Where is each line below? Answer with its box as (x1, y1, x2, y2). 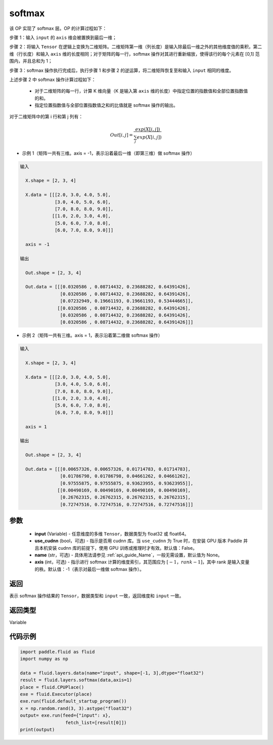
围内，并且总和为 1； (9, 58, 53, 64)
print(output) (20, 726, 55, 732)
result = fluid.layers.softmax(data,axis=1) (20, 677, 132, 683)
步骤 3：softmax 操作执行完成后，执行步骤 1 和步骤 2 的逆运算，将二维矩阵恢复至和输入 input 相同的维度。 (9, 67, 234, 73)
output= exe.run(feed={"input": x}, (20, 713, 111, 718)
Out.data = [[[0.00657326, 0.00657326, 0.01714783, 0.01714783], (25, 466, 191, 472)
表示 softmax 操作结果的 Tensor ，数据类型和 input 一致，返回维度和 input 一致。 (9, 592, 184, 599)
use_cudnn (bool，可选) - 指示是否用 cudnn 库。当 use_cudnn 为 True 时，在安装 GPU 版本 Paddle (34, 538, 242, 544)
